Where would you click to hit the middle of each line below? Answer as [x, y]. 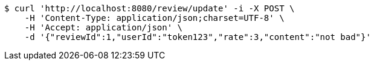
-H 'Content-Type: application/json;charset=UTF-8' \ [154, 18]
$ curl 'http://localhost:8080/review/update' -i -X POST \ [150, 8]
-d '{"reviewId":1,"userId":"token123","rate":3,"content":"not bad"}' [198, 37]
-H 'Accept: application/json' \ [104, 27]
